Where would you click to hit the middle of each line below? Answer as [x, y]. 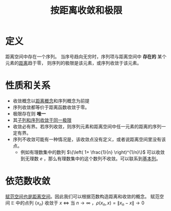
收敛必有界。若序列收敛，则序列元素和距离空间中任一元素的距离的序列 [87, 126]
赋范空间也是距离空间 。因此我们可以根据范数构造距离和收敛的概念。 [77, 196]
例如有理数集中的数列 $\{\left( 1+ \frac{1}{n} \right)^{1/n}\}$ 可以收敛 [93, 152]
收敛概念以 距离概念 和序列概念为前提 [51, 101]
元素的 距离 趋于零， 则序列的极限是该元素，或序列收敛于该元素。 [73, 63]
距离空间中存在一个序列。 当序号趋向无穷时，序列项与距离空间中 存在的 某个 [86, 56]
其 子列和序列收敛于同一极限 [42, 120]
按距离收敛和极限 [86, 11]
